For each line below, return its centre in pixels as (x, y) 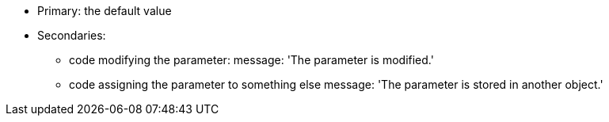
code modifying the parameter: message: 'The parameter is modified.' (251, 60)
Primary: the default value (105, 11)
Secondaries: (72, 35)
